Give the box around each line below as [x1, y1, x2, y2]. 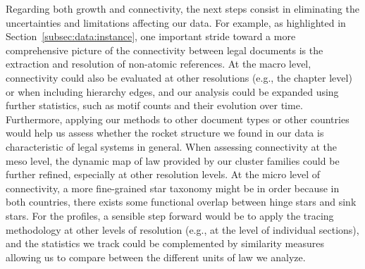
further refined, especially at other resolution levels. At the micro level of [6, 167, 321, 182]
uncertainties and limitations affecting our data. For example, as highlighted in [6, 15, 346, 30]
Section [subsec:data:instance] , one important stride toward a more [6, 29, 296, 44]
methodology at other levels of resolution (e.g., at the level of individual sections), [6, 222, 359, 237]
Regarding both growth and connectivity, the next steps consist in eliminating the [6, 1, 359, 15]
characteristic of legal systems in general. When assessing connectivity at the [6, 139, 338, 154]
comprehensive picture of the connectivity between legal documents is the [6, 42, 323, 57]
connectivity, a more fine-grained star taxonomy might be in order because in [6, 180, 340, 195]
